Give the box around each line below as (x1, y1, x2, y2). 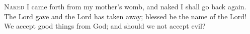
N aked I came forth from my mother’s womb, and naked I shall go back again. (4, 1, 246, 11)
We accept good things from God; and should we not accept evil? (4, 21, 206, 31)
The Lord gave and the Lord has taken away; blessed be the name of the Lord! (4, 11, 246, 21)
